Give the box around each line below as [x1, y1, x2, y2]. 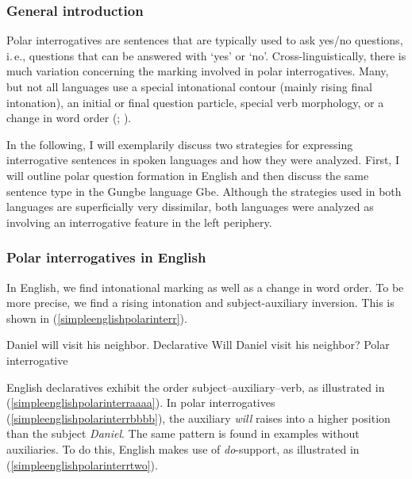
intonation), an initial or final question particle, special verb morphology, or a [6, 94, 384, 110]
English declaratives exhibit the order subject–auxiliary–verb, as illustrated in [6, 378, 385, 395]
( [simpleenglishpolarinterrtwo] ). [6, 456, 158, 473]
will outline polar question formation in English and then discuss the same [6, 167, 369, 183]
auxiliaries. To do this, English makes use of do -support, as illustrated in [6, 440, 360, 457]
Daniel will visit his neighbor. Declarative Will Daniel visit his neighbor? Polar [6, 336, 390, 353]
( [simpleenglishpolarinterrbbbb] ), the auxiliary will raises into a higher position [6, 409, 391, 426]
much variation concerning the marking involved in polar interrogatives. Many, [6, 63, 389, 79]
